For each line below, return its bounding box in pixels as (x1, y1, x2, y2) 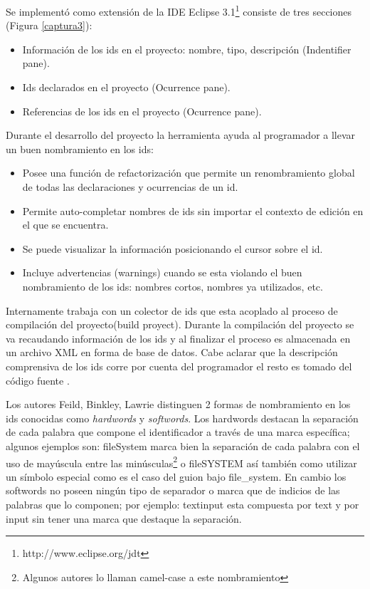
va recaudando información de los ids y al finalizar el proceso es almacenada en (6, 330, 351, 345)
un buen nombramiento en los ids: (6, 141, 154, 156)
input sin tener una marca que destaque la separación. (6, 511, 242, 526)
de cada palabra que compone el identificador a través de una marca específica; (6, 424, 350, 439)
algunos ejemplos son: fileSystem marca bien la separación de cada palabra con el (6, 438, 360, 453)
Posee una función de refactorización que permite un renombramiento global (22, 165, 355, 180)
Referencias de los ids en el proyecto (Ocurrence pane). (22, 103, 262, 118)
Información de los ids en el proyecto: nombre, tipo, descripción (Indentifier (22, 41, 351, 56)
